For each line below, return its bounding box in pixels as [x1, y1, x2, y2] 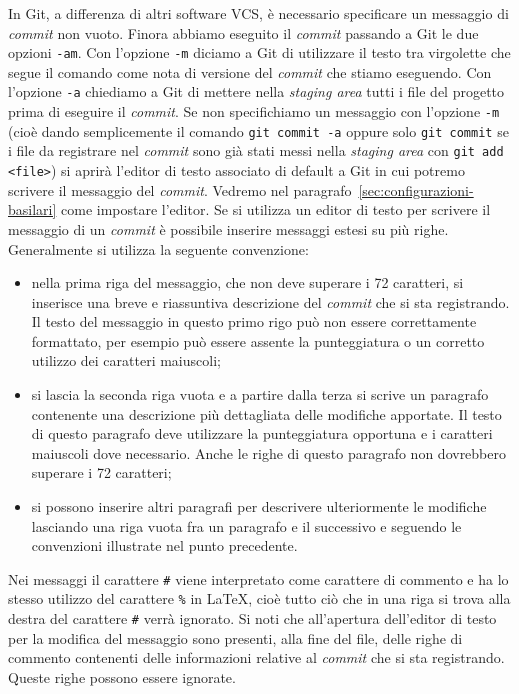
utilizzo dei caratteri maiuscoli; [31, 350, 221, 371]
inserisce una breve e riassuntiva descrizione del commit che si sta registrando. [31, 291, 510, 312]
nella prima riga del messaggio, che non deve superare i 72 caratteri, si [31, 272, 464, 293]
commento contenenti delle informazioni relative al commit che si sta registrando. [8, 647, 505, 668]
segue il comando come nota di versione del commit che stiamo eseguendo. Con [8, 61, 492, 82]
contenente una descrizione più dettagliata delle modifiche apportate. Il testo [31, 403, 502, 424]
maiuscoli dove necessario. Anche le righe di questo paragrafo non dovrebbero [31, 442, 507, 463]
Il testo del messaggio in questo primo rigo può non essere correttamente [31, 311, 477, 332]
